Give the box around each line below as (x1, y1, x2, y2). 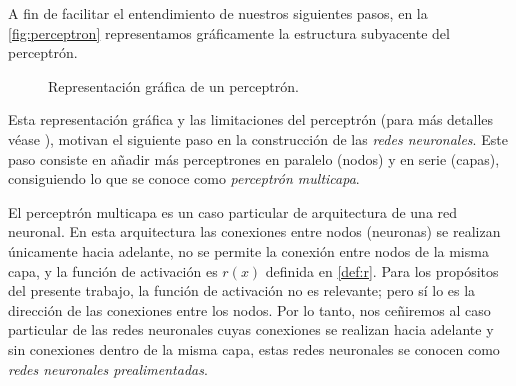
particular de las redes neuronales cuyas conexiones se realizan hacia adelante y (8, 319, 494, 340)
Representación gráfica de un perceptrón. (48, 75, 299, 96)
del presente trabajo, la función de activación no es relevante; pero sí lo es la (8, 280, 476, 301)
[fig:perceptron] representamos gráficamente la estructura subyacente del (8, 22, 450, 43)
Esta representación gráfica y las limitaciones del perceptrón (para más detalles (8, 109, 494, 130)
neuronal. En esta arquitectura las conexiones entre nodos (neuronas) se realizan (8, 221, 501, 242)
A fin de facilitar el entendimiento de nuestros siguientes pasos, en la (8, 3, 428, 23)
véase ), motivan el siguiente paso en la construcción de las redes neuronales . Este (8, 128, 508, 149)
